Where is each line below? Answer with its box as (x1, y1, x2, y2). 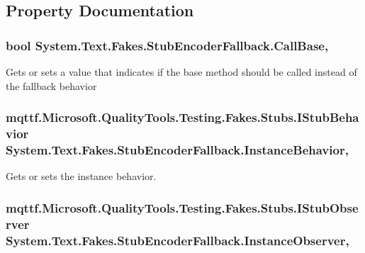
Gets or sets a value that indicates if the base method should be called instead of (6, 64, 357, 79)
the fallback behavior (6, 78, 97, 93)
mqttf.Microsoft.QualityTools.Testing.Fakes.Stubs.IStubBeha (6, 108, 359, 126)
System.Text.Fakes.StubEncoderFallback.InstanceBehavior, (6, 140, 349, 158)
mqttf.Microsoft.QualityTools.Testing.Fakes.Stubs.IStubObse (6, 198, 359, 216)
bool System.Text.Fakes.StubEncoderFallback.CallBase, (6, 36, 329, 54)
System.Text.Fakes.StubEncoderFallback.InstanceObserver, (6, 231, 349, 249)
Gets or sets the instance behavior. (6, 169, 157, 184)
